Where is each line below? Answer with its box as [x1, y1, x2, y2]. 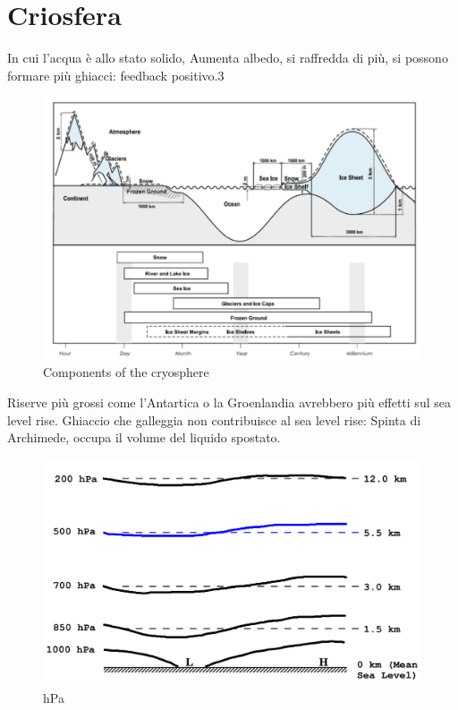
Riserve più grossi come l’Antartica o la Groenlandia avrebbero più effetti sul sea [7, 393, 451, 412]
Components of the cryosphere [43, 363, 209, 381]
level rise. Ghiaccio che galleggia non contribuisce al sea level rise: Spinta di [7, 410, 421, 429]
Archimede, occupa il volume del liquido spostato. [7, 428, 281, 447]
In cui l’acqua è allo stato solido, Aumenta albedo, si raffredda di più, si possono [7, 48, 448, 67]
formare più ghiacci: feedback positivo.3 [7, 65, 225, 84]
